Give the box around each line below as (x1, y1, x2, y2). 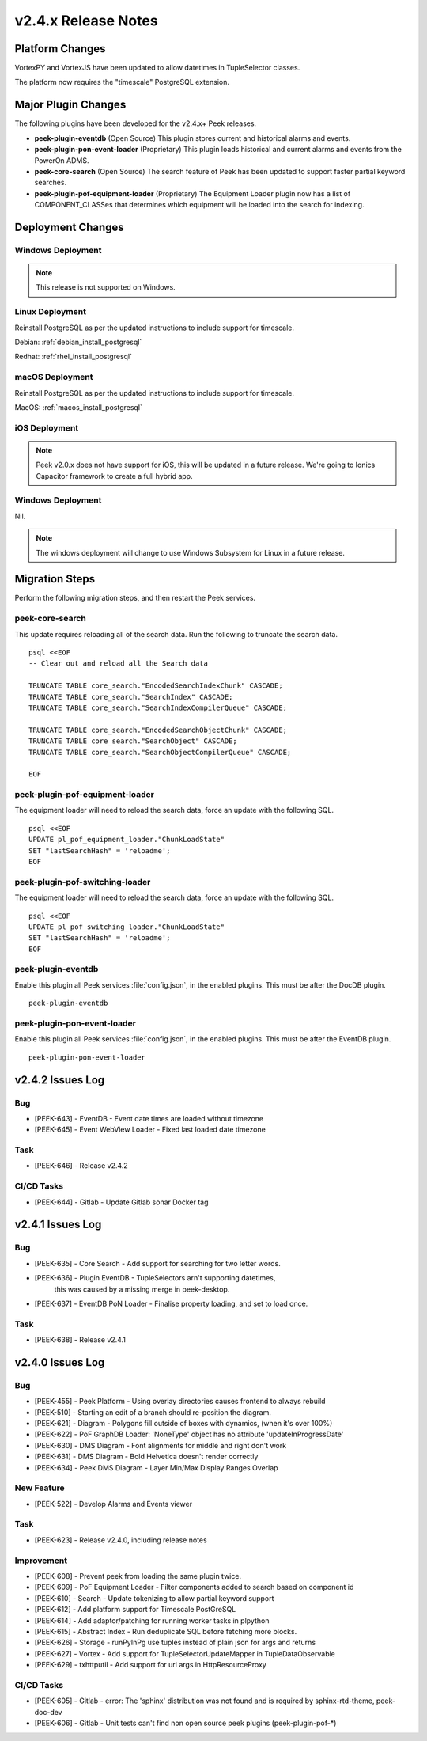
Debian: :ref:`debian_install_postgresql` (14, 337, 142, 347)
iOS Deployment (14, 422, 79, 433)
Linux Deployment (14, 306, 87, 317)
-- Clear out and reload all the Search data (28, 659, 209, 668)
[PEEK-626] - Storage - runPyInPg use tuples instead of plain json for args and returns (34, 1638, 316, 1648)
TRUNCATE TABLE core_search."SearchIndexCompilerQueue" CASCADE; (28, 703, 288, 712)
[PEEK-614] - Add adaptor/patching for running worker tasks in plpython (34, 1615, 270, 1625)
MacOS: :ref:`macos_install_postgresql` (14, 402, 142, 412)
